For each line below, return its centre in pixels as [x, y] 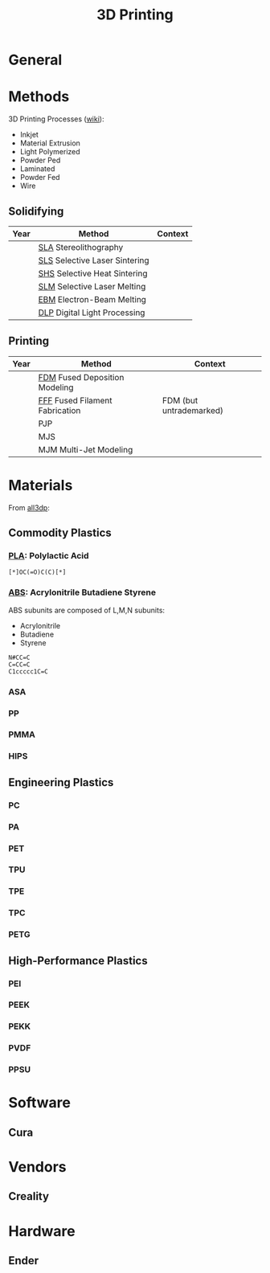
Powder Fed [40, 178]
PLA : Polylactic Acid [49, 556]
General [35, 60]
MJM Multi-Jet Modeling [86, 449]
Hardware [42, 1231]
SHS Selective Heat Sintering [93, 273]
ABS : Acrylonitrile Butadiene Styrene [82, 592]
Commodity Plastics [60, 533]
